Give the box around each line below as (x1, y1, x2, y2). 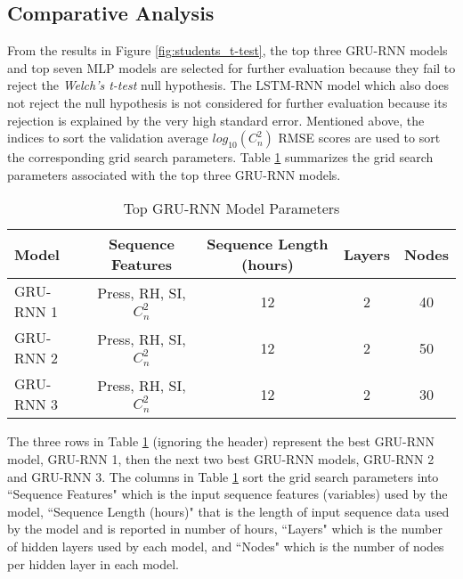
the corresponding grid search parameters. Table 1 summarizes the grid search (7, 148, 434, 167)
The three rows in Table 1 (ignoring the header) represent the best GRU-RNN (7, 432, 435, 451)
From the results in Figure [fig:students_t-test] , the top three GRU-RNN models (7, 41, 448, 60)
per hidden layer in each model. (7, 554, 179, 573)
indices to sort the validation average (7, 128, 208, 147)
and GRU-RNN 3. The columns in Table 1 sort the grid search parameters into (7, 467, 439, 485)
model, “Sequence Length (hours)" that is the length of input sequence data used (7, 502, 450, 520)
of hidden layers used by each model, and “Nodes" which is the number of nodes (7, 536, 444, 555)
